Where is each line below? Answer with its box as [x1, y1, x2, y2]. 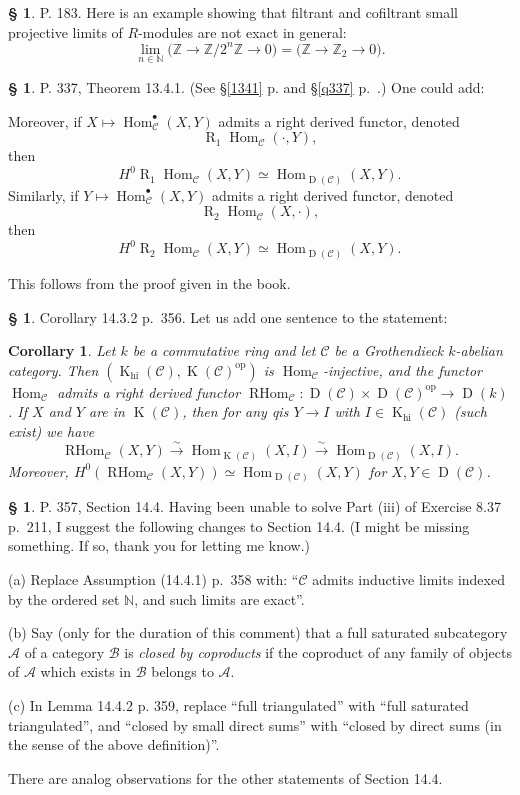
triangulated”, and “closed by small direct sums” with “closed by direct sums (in [8, 714, 502, 735]
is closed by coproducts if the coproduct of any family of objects [124, 641, 512, 662]
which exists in [40, 661, 131, 682]
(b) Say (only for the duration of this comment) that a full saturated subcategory [8, 622, 508, 643]
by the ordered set [8, 588, 120, 609]
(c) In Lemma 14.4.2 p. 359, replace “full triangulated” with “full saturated [8, 695, 469, 716]
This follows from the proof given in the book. [8, 272, 291, 293]
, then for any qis [182, 401, 289, 422]
